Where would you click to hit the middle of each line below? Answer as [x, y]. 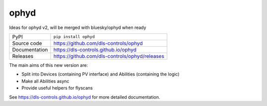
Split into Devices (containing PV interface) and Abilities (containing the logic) [101, 74]
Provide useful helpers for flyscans [57, 88]
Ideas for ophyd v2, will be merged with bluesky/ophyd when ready [78, 27]
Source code [27, 43]
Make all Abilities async [45, 81]
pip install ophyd [74, 37]
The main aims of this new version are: [49, 65]
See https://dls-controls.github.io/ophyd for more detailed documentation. [85, 97]
